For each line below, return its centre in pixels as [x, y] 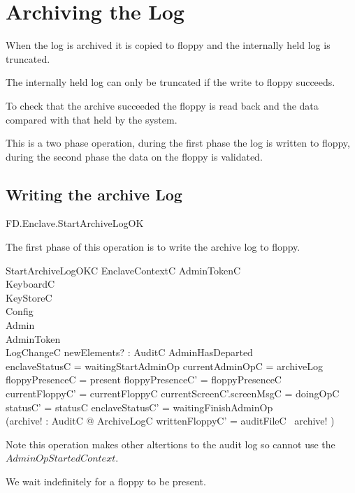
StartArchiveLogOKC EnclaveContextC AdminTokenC [123, 270]
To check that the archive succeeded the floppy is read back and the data [162, 105]
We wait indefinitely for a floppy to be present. [106, 481]
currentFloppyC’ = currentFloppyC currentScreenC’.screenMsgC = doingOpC [173, 393]
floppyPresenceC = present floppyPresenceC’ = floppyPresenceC [144, 380]
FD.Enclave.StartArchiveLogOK [75, 223]
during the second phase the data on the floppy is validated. [134, 156]
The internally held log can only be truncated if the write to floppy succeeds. [171, 82]
